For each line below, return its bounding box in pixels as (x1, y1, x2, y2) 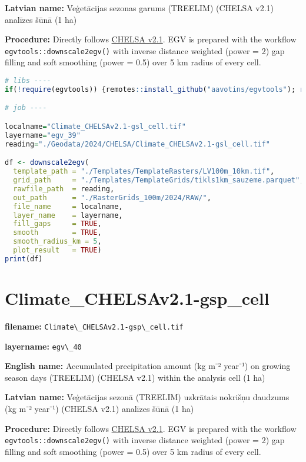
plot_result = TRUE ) (13, 246, 102, 254)
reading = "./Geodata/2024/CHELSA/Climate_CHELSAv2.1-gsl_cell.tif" (5, 139, 271, 148)
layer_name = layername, (13, 211, 123, 220)
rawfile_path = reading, (13, 184, 115, 193)
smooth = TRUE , (13, 228, 102, 237)
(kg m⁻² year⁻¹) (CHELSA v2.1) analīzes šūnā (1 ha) (5, 402, 194, 414)
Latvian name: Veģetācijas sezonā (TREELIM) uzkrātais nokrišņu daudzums (5, 391, 290, 403)
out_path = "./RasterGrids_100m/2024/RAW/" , (13, 193, 211, 202)
